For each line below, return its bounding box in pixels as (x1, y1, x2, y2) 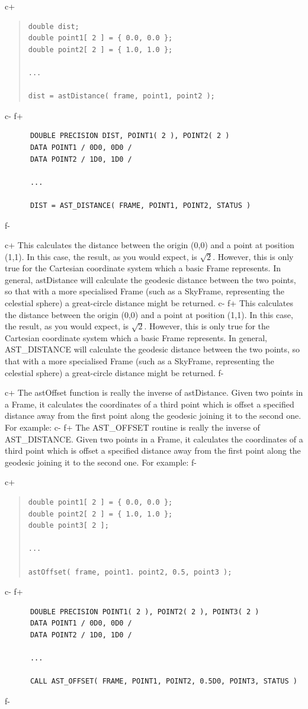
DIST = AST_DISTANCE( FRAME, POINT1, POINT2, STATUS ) (30, 201, 251, 210)
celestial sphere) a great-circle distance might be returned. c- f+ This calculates (5, 297, 294, 309)
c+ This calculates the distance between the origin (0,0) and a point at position (5, 239, 294, 251)
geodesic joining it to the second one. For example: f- (5, 455, 197, 468)
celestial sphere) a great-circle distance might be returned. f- (5, 366, 224, 378)
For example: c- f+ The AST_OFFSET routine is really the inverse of (5, 421, 260, 433)
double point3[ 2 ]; (28, 521, 109, 530)
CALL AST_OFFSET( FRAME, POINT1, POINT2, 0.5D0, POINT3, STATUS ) (30, 677, 297, 686)
